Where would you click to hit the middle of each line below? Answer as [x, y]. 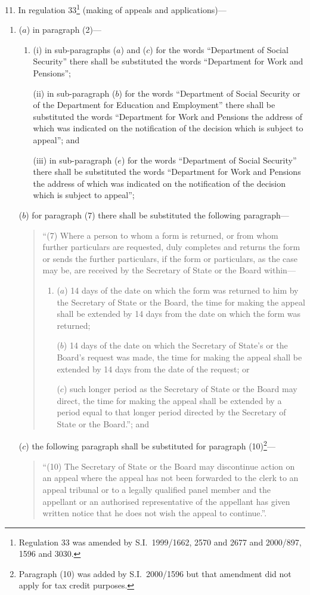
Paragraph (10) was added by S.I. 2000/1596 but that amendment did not [155, 573]
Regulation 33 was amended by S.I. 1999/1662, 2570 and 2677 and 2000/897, [160, 542]
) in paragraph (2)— [64, 30]
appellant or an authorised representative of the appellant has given [166, 501]
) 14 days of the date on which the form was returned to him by [182, 290]
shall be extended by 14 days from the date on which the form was [179, 314]
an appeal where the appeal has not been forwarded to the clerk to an [170, 478]
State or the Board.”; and [103, 423]
